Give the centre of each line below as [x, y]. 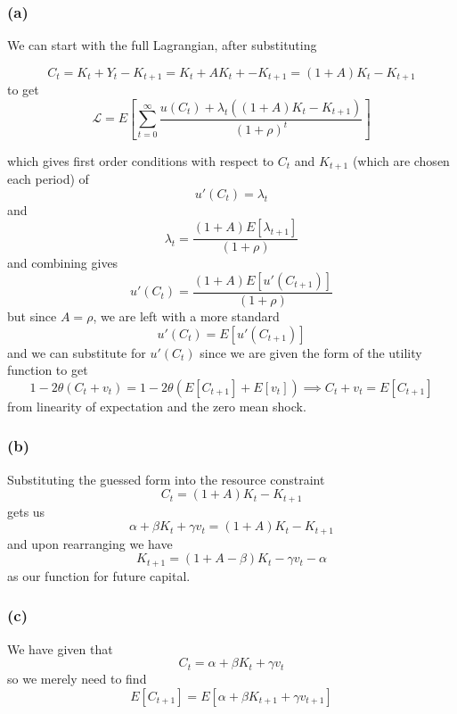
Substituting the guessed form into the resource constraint [166, 479]
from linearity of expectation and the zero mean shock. [157, 406]
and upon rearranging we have [90, 543]
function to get [48, 370]
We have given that [60, 648]
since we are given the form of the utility [311, 352]
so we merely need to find [77, 679]
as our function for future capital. [99, 575]
